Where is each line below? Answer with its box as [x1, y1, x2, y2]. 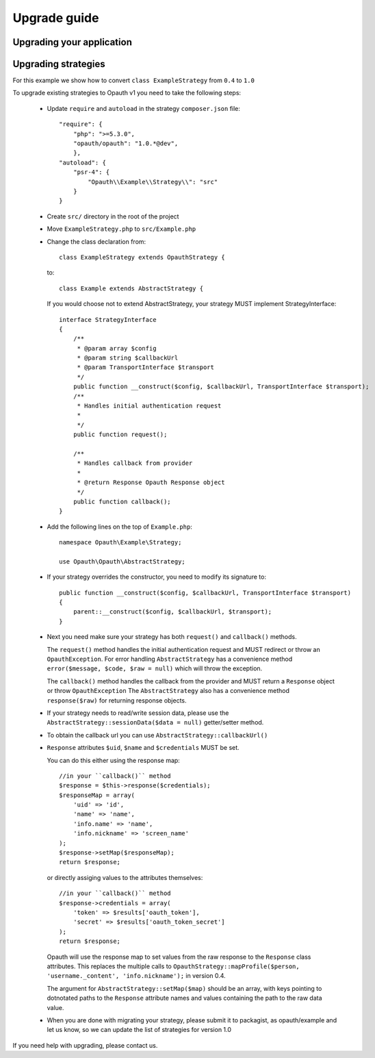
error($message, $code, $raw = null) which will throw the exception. [47, 664, 263, 672]
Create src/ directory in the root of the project [47, 212, 179, 221]
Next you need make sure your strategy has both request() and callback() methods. [47, 633, 297, 641]
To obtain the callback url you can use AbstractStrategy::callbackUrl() [47, 731, 268, 739]
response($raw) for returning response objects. [47, 696, 187, 705]
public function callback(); [73, 497, 171, 505]
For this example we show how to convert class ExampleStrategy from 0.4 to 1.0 [12, 76, 255, 85]
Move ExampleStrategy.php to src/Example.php [47, 225, 196, 233]
